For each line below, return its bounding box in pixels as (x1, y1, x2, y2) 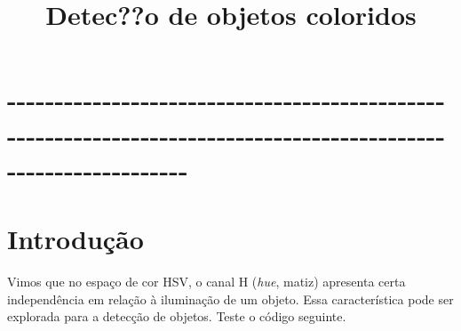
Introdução (7, 221, 144, 257)
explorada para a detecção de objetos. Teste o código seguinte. (7, 307, 346, 326)
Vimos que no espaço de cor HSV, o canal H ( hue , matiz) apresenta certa (7, 272, 406, 291)
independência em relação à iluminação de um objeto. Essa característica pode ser (7, 289, 454, 308)
